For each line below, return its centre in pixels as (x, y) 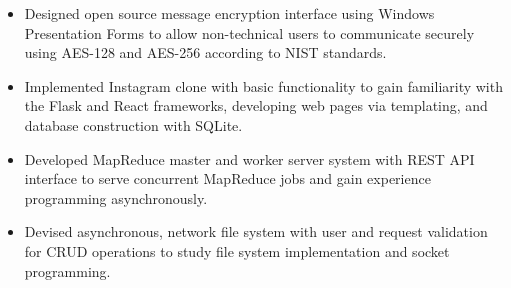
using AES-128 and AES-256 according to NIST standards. (205, 52)
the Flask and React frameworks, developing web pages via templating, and (256, 105)
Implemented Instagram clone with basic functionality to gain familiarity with (263, 85)
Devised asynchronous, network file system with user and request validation (256, 231)
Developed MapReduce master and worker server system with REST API (249, 158)
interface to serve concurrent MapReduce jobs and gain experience (227, 178)
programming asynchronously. (116, 197)
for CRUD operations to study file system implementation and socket (237, 250)
